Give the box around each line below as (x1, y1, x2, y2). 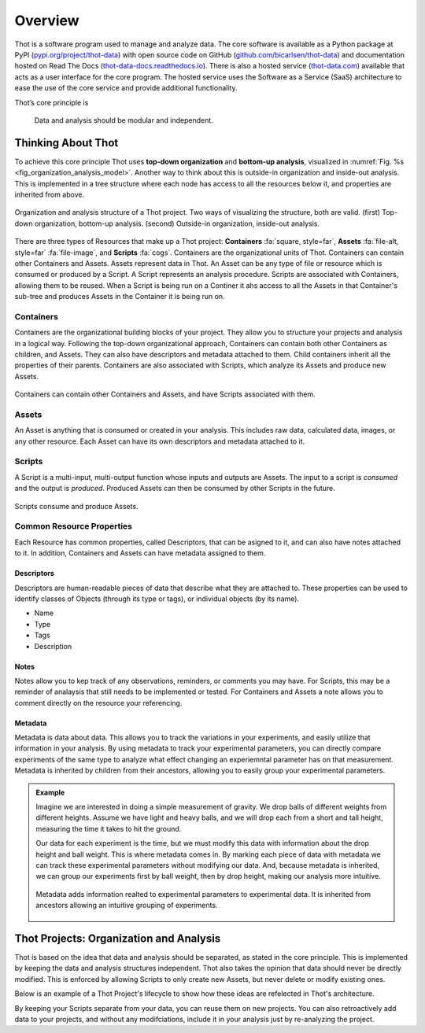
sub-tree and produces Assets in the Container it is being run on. (14, 292, 225, 301)
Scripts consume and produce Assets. (14, 501, 139, 511)
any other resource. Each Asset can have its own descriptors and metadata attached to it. (14, 437, 305, 446)
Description (34, 641, 72, 651)
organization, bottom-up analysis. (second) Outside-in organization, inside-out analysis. (34, 219, 320, 228)
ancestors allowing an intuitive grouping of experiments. (35, 901, 218, 910)
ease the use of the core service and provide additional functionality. (14, 83, 238, 93)
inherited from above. (14, 190, 85, 199)
